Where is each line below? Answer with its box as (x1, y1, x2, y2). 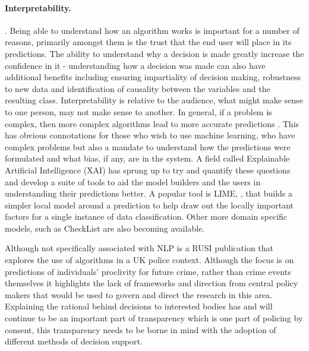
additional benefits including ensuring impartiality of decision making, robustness (5, 71, 301, 83)
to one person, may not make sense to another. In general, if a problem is (5, 105, 272, 118)
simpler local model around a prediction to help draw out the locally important (5, 198, 294, 211)
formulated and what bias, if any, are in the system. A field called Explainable (5, 152, 290, 165)
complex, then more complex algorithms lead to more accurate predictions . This (5, 117, 299, 129)
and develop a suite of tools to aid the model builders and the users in (5, 175, 261, 188)
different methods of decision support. (5, 335, 143, 347)
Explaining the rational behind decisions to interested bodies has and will (5, 300, 273, 312)
